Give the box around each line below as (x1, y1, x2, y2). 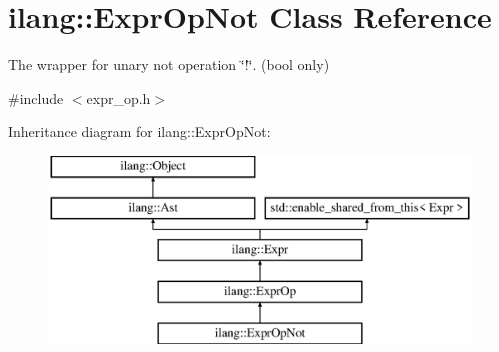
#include (8, 87, 64, 108)
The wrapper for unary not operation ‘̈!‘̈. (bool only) (8, 54, 330, 75)
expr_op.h (86, 87, 151, 108)
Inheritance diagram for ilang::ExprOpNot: (8, 121, 271, 142)
